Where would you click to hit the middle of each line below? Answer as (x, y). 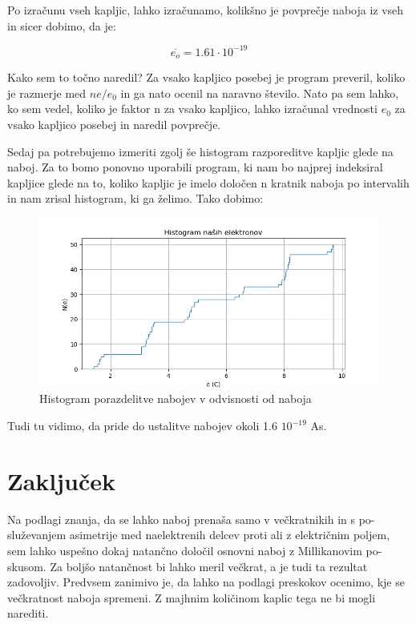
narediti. (28, 613)
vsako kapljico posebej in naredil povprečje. (114, 124)
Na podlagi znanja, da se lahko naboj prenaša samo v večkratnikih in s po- (191, 519)
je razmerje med (47, 93)
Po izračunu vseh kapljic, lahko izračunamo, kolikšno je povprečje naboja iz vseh (206, 10)
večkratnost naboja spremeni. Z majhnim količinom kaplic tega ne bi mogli (192, 597)
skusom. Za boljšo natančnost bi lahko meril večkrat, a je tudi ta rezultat (188, 566)
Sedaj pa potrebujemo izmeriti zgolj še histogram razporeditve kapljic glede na (200, 151)
